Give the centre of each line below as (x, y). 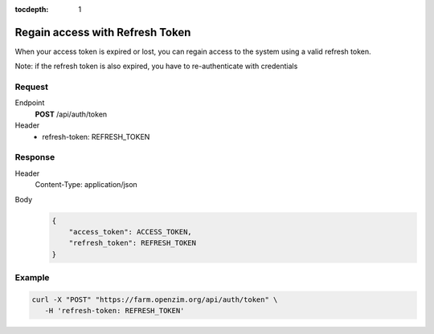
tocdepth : (32, 9)
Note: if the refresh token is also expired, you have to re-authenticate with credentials (156, 66)
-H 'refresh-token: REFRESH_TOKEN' (115, 311)
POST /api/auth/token (71, 114)
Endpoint (30, 103)
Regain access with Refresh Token (103, 32)
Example (32, 278)
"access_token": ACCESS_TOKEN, (130, 232)
